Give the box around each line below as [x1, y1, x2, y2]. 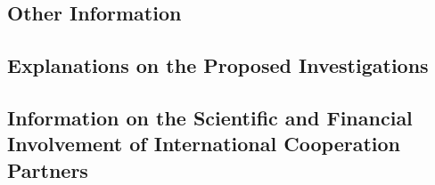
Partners [7, 156, 88, 183]
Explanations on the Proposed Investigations [7, 52, 429, 79]
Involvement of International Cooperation [7, 130, 400, 157]
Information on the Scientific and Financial [7, 103, 413, 131]
